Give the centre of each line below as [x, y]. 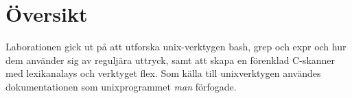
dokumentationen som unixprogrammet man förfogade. [121, 86]
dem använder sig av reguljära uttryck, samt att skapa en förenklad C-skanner [171, 60]
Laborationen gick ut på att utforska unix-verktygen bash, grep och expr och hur [176, 47]
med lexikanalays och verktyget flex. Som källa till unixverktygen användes [163, 73]
